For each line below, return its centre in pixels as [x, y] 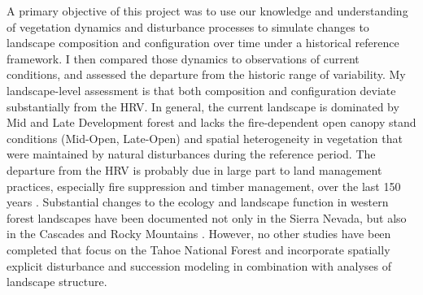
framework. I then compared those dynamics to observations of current [183, 58]
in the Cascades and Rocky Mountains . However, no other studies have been [199, 234]
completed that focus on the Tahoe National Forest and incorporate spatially [198, 249]
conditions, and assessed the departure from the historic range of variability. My [206, 74]
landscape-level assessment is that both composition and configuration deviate [201, 90]
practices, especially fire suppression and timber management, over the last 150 [204, 186]
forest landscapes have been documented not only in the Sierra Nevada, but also [207, 217]
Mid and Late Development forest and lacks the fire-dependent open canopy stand [211, 122]
